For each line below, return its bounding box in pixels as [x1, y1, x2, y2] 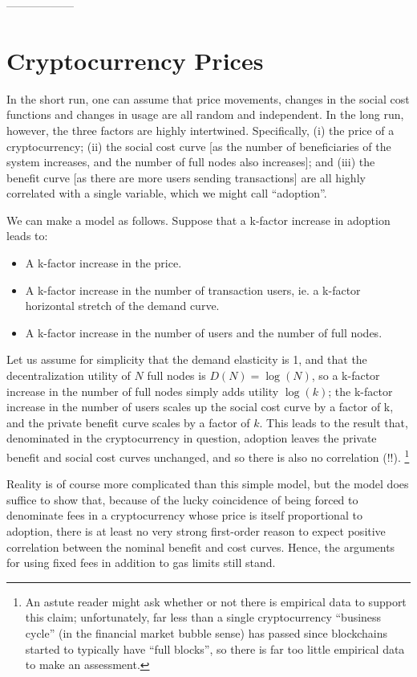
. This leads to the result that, [259, 414, 408, 430]
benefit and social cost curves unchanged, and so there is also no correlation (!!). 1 [6, 447, 410, 465]
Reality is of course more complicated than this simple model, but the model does [6, 475, 409, 492]
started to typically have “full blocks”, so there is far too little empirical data [25, 640, 405, 657]
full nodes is [147, 367, 206, 384]
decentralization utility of [6, 367, 131, 384]
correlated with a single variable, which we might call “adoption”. [6, 185, 327, 202]
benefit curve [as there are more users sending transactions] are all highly [6, 169, 366, 186]
